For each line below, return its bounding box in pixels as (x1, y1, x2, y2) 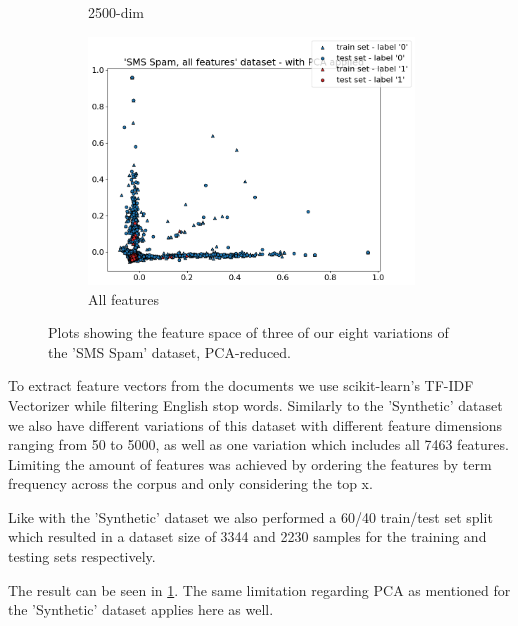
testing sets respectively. (8, 546, 156, 567)
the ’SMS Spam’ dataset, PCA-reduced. (48, 341, 291, 362)
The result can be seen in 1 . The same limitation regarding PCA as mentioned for (8, 579, 511, 600)
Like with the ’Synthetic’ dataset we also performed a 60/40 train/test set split (8, 506, 493, 527)
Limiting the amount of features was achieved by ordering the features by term (8, 453, 492, 474)
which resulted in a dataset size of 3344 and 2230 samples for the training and (8, 526, 487, 547)
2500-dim (88, 2, 144, 22)
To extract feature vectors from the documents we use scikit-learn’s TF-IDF (8, 375, 474, 396)
